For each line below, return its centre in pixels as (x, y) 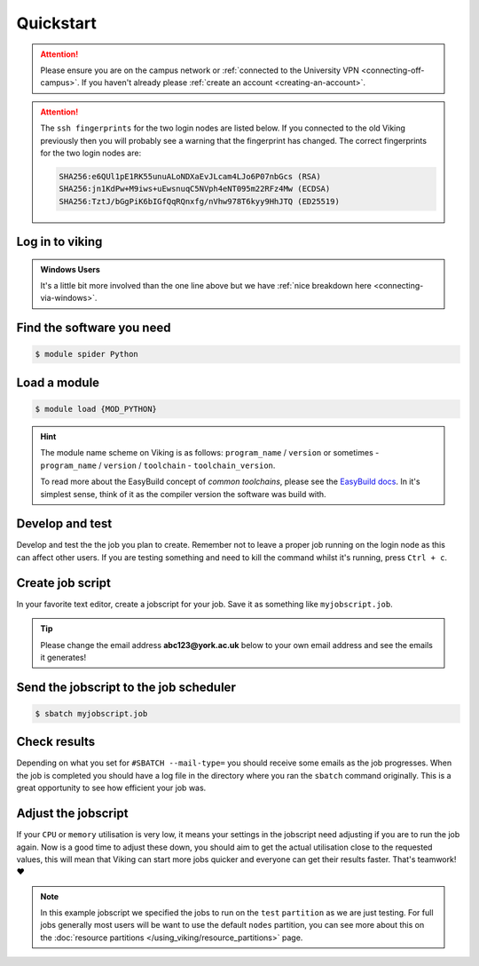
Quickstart (57, 23)
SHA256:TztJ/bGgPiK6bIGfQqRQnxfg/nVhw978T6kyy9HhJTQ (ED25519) (200, 201)
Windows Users (71, 269)
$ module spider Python (87, 354)
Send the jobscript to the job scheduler (126, 687)
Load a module (58, 382)
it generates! (63, 657)
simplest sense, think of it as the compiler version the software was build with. (184, 494)
